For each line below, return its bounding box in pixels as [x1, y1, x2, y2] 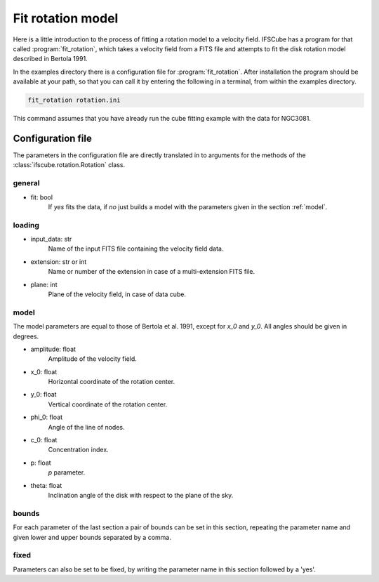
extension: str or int [30, 257, 87, 266]
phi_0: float [30, 413, 63, 421]
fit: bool [30, 193, 53, 201]
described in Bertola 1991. [13, 55, 88, 63]
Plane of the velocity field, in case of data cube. [48, 290, 186, 298]
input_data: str [30, 235, 72, 244]
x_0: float [30, 367, 58, 376]
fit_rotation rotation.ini [27, 96, 121, 105]
